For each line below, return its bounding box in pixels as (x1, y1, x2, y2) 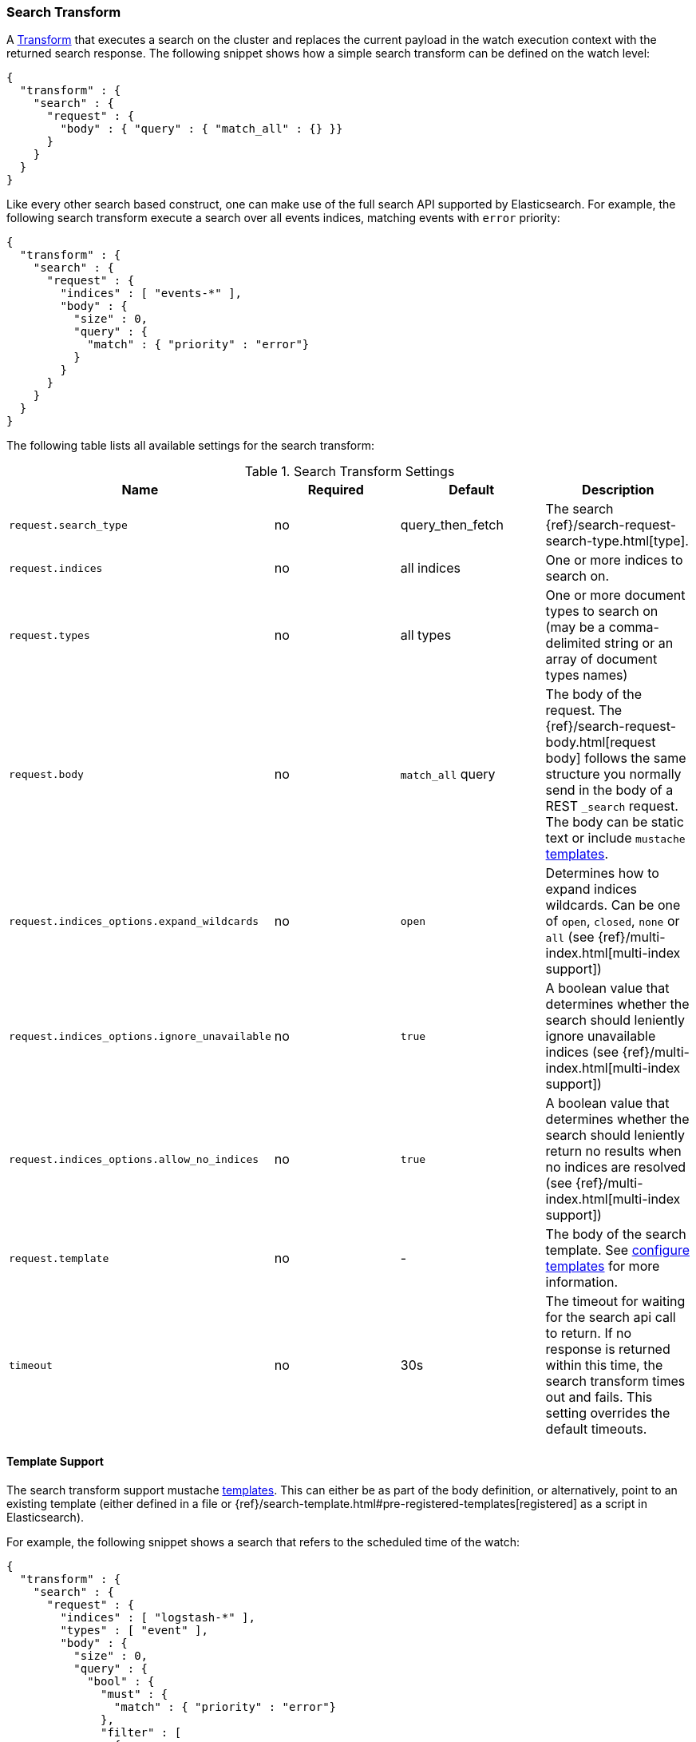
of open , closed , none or (545, 913, 680, 930)
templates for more (545, 1258, 660, 1275)
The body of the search (545, 1226, 686, 1243)
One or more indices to (545, 552, 683, 569)
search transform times (545, 1373, 686, 1390)
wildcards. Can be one (545, 897, 681, 914)
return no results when (545, 1143, 682, 1160)
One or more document (545, 587, 686, 604)
